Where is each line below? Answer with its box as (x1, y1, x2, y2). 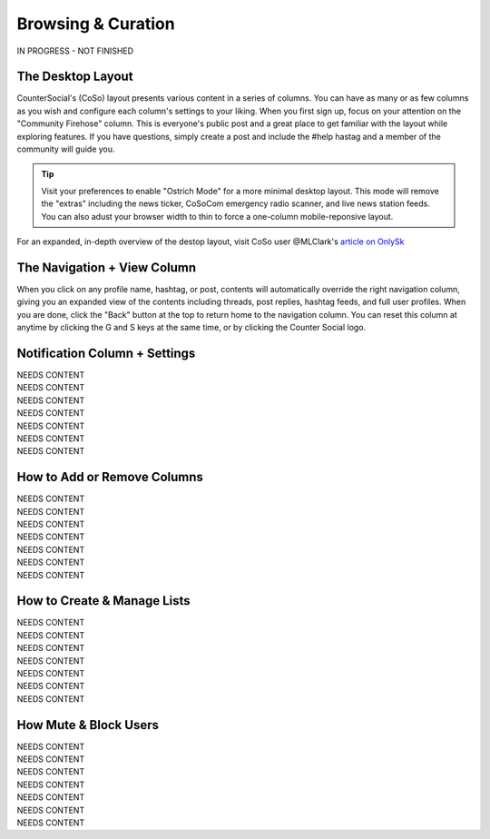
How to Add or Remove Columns (16, 469, 204, 485)
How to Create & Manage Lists (16, 593, 191, 608)
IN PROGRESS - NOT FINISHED (16, 45, 134, 56)
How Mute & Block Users (16, 717, 159, 733)
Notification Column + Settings (16, 345, 196, 360)
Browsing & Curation (16, 14, 176, 34)
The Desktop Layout (16, 69, 133, 84)
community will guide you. (16, 143, 115, 154)
